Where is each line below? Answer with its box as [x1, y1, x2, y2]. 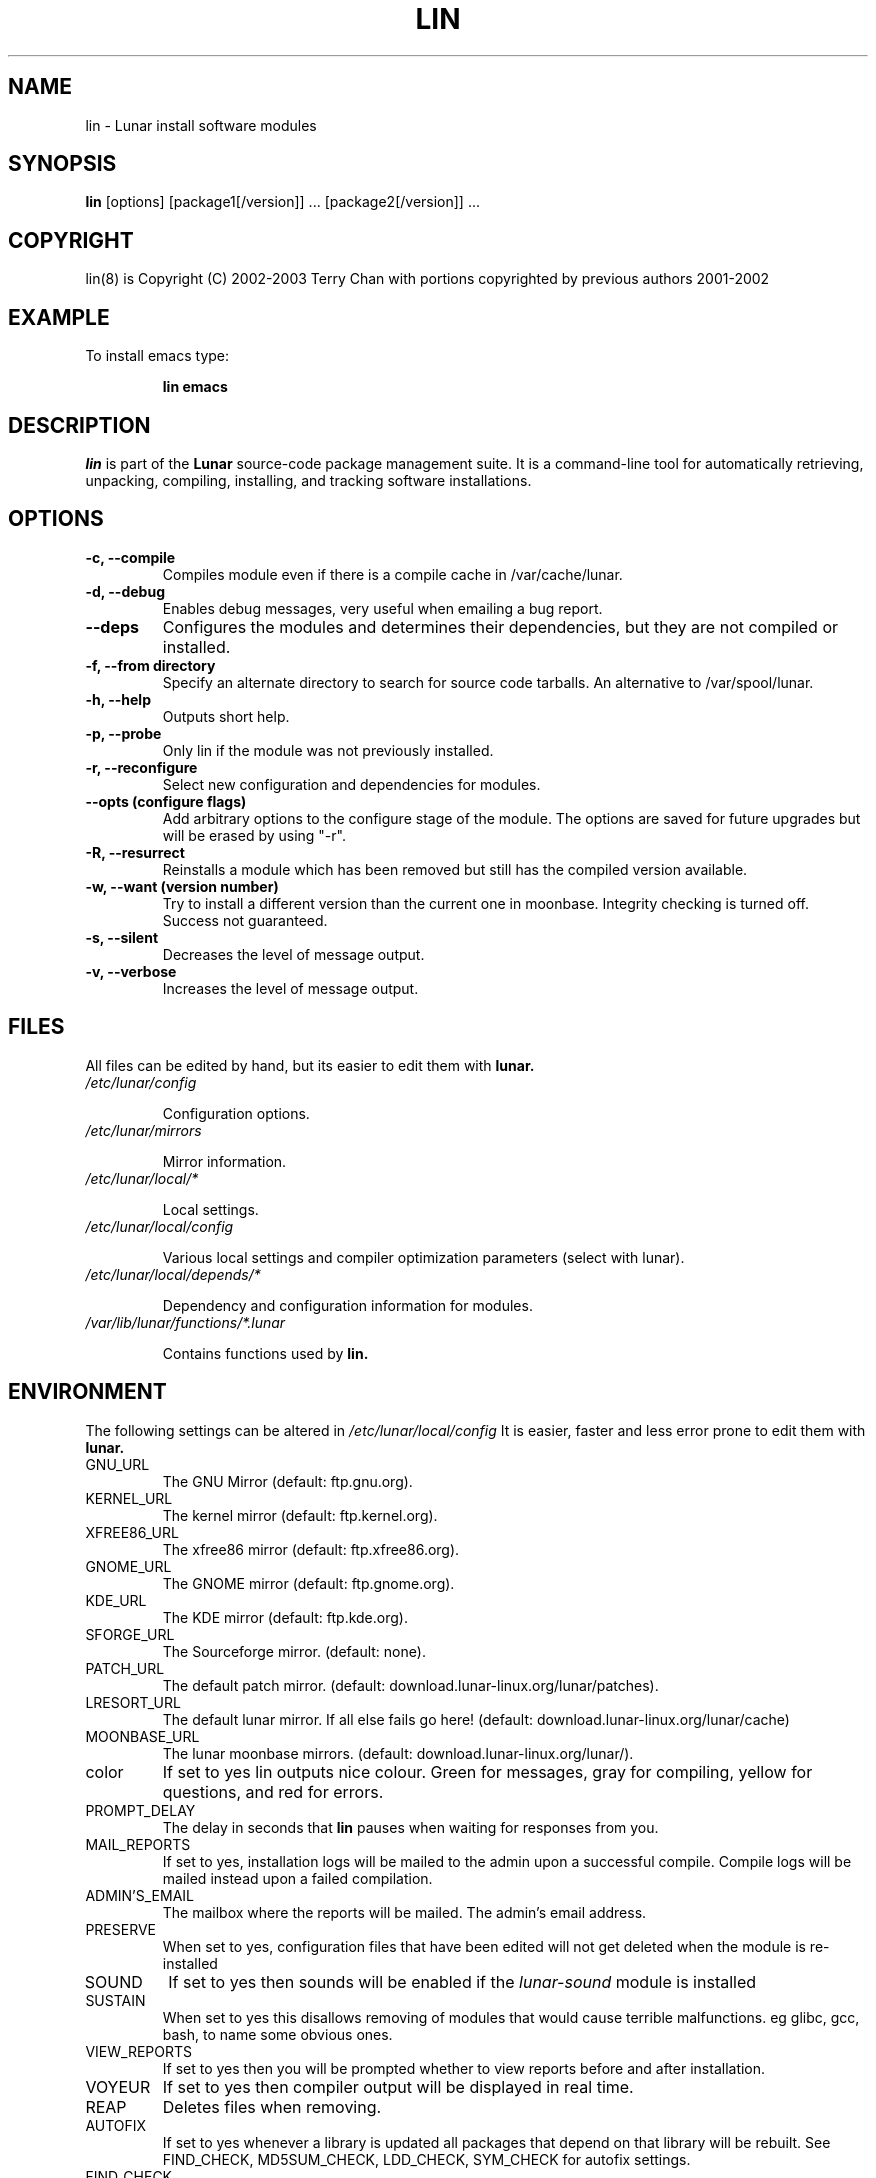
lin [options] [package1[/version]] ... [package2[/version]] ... [85, 193, 481, 211]
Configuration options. [162, 1104, 310, 1122]
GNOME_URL [85, 1557, 172, 1575]
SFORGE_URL [85, 1625, 175, 1643]
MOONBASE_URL [85, 1727, 200, 1745]
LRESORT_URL [85, 1693, 181, 1711]
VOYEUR [85, 2076, 151, 2097]
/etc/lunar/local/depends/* [85, 1265, 261, 1283]
